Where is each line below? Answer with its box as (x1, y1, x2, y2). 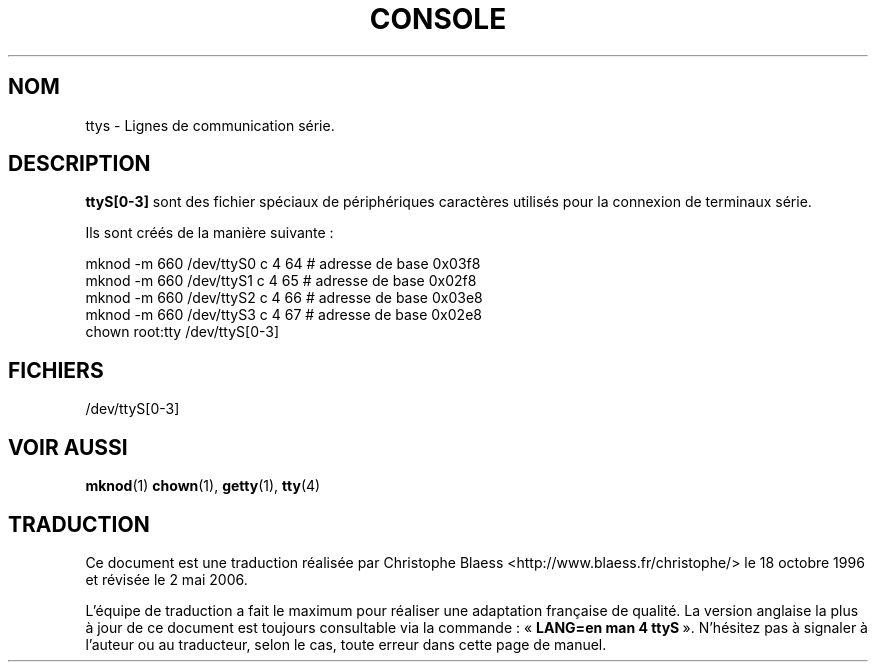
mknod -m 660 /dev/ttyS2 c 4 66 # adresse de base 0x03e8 (85, 289, 483, 307)
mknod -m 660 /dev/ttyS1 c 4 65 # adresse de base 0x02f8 (85, 272, 477, 290)
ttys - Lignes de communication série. (85, 116, 335, 134)
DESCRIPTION (8, 151, 151, 177)
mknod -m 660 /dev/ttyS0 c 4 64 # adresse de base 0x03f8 (85, 255, 481, 273)
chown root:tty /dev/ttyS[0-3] (85, 323, 280, 341)
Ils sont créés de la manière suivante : (85, 224, 334, 242)
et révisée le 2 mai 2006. (85, 570, 248, 588)
